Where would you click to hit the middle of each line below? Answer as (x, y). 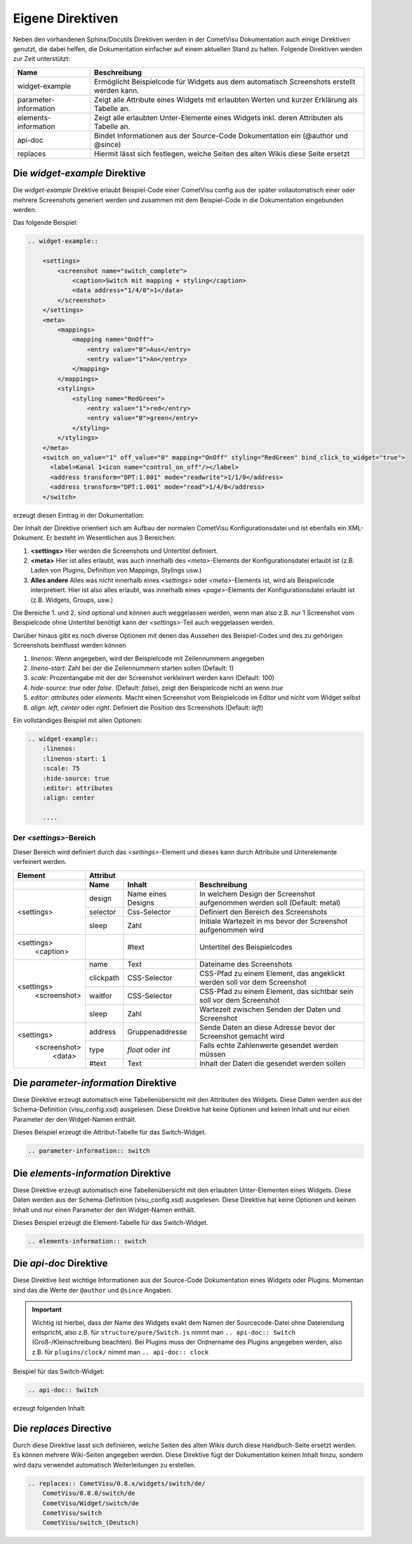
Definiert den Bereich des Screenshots (263, 912)
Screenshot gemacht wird (242, 1036)
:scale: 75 (61, 768)
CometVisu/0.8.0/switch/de (89, 1493)
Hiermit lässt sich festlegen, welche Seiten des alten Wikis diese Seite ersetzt (222, 153)
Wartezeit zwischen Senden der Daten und (270, 1009)
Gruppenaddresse (157, 1031)
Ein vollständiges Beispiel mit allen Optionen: (78, 720)
